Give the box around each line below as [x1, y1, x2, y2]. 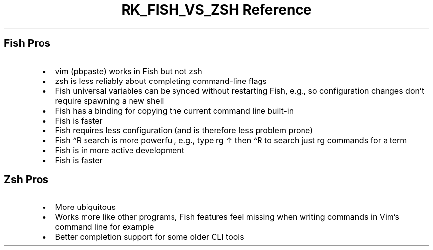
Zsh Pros [4, 173, 49, 186]
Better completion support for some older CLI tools [55, 232, 244, 242]
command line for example [55, 222, 154, 232]
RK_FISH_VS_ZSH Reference [121, 1, 312, 18]
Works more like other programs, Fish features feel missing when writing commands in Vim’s [55, 212, 399, 222]
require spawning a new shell [55, 95, 164, 106]
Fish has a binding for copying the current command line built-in [55, 105, 294, 116]
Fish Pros [4, 37, 51, 50]
